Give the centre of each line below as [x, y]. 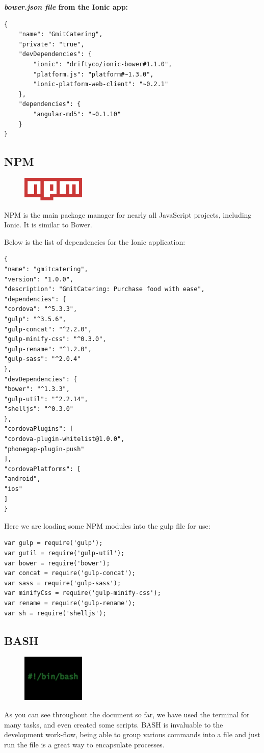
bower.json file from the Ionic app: [66, 7]
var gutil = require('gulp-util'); [64, 553]
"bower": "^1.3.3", [37, 389]
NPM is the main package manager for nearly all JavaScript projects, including [128, 214]
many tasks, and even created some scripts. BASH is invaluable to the [114, 724]
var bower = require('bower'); [57, 563]
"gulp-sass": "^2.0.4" [43, 359]
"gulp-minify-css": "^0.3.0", [55, 339]
